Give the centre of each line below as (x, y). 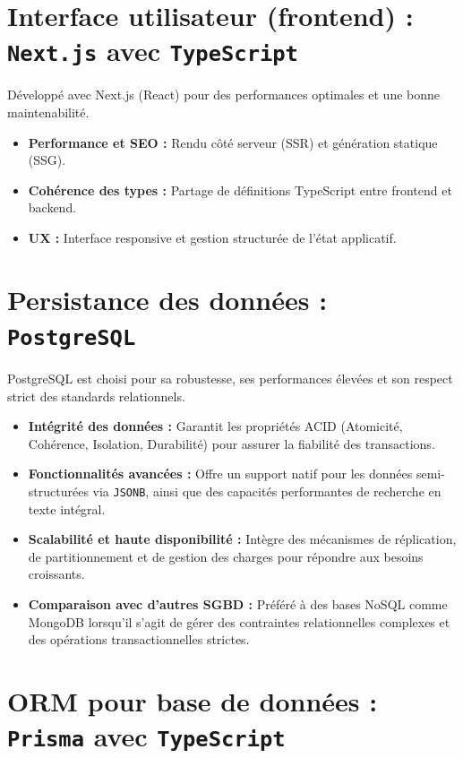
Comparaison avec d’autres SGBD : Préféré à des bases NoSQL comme (238, 604)
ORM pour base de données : (193, 701)
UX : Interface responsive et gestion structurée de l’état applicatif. (212, 237)
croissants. (56, 574)
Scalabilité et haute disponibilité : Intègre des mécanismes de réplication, (242, 539)
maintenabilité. (48, 112)
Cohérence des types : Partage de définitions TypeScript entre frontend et (240, 189)
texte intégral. (67, 508)
